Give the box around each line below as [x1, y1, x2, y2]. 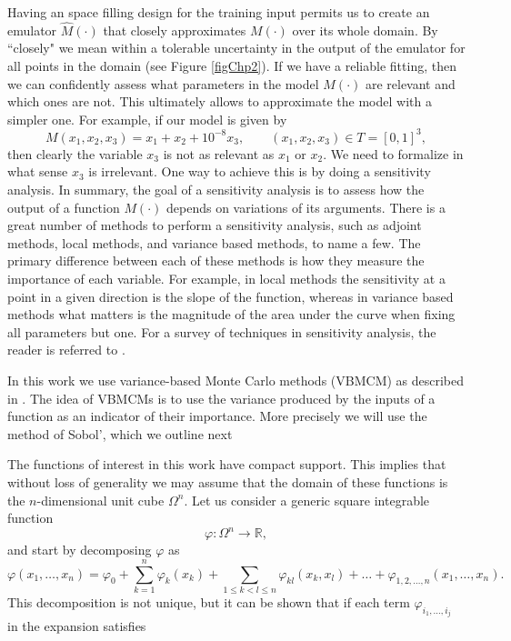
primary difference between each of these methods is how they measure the [7, 251, 425, 270]
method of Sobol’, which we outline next [7, 424, 233, 443]
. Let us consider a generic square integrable [184, 490, 430, 509]
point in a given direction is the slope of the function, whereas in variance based [7, 286, 454, 305]
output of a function [7, 197, 120, 216]
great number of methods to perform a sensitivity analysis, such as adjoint [7, 215, 422, 235]
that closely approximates [103, 20, 246, 39]
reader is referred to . [7, 340, 125, 359]
